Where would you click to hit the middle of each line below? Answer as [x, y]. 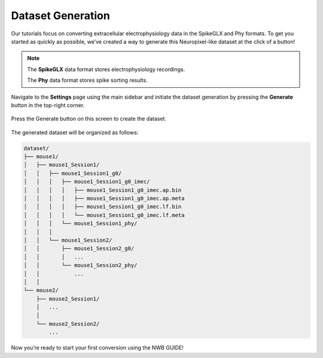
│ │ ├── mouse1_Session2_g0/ [79, 249]
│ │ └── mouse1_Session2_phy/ [80, 265]
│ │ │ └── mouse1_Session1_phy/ [80, 224]
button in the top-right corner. [48, 105]
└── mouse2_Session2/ [68, 324]
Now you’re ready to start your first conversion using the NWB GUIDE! [97, 348]
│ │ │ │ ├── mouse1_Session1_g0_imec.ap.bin [103, 190]
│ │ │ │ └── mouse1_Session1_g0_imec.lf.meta [104, 215]
